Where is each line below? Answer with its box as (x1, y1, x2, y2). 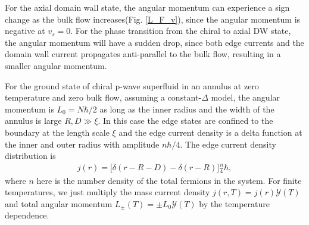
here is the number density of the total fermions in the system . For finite (36, 174, 302, 186)
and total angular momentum (5, 197, 113, 210)
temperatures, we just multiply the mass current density (5, 186, 210, 198)
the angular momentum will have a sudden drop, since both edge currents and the (5, 36, 304, 48)
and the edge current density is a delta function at (118, 126, 302, 138)
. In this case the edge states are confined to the (98, 114, 273, 127)
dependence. (5, 209, 49, 221)
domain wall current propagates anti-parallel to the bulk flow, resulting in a (5, 48, 281, 60)
